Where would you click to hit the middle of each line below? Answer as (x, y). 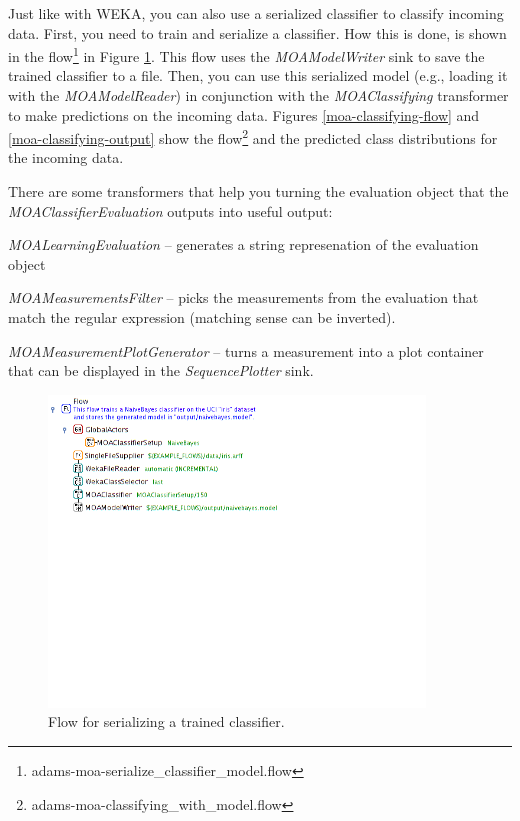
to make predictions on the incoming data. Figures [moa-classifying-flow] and (244, 114)
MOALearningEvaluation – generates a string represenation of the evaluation (243, 244)
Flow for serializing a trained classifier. (166, 721)
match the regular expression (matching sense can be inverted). (202, 317)
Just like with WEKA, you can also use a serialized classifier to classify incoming (256, 13)
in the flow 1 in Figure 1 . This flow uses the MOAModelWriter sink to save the (246, 54)
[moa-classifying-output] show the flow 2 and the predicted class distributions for (253, 136)
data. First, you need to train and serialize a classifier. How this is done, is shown (257, 32)
